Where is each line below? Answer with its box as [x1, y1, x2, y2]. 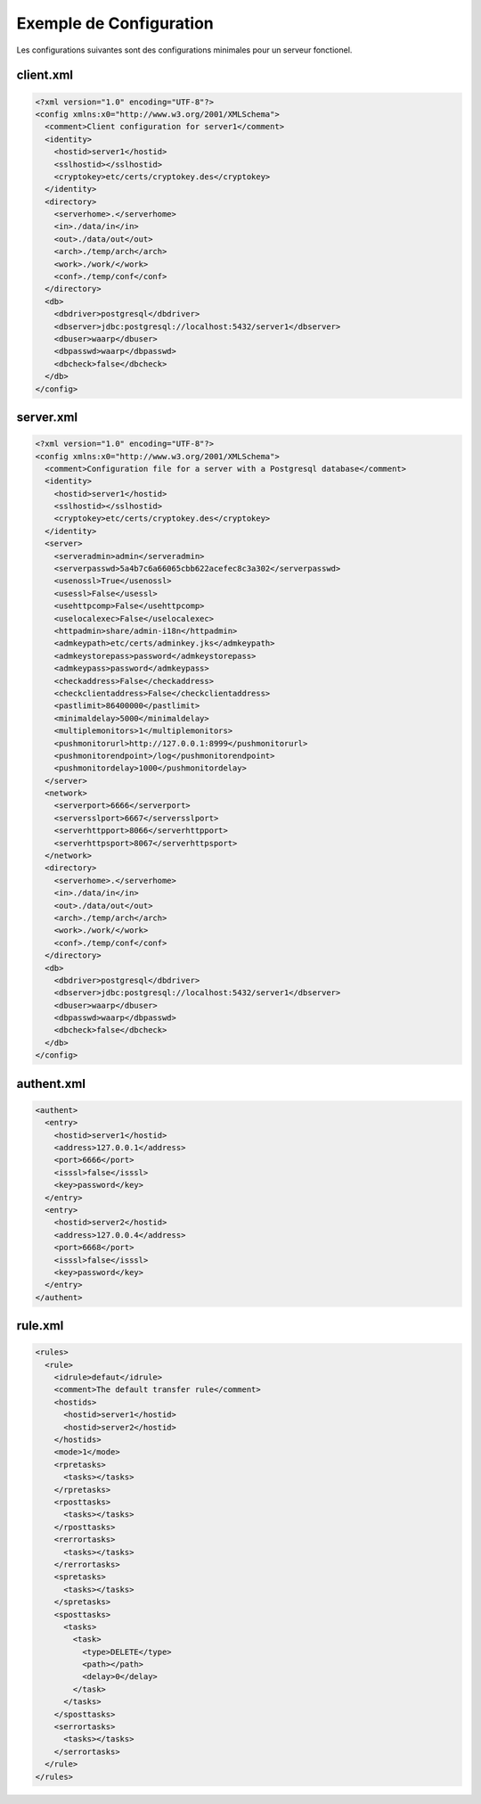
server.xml [16, 409, 78, 424]
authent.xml [16, 1075, 86, 1091]
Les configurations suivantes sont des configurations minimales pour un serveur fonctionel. [16, 45, 353, 55]
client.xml [16, 68, 74, 83]
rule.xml [16, 1318, 64, 1333]
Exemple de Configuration [16, 13, 214, 33]
